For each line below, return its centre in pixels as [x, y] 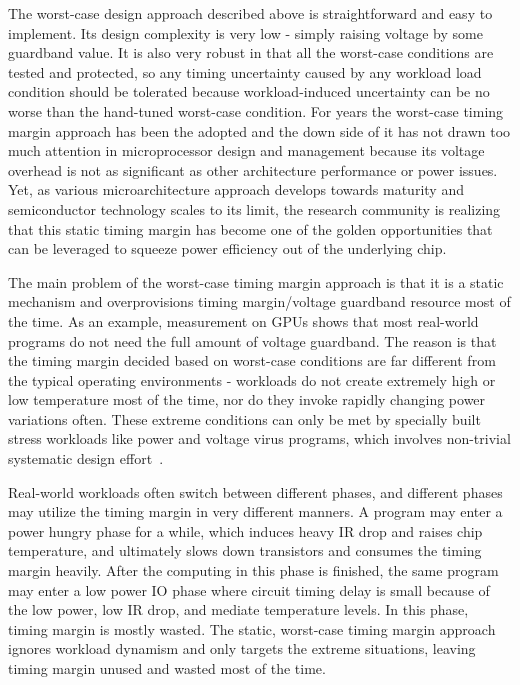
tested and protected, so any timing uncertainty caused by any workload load [245, 71]
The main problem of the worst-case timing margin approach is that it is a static [256, 281]
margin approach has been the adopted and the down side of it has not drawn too [259, 130]
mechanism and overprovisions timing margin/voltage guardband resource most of [259, 301]
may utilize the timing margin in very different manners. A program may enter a [255, 511]
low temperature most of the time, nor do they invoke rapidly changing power [247, 399]
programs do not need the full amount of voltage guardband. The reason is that [252, 340]
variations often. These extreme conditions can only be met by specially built [244, 418]
